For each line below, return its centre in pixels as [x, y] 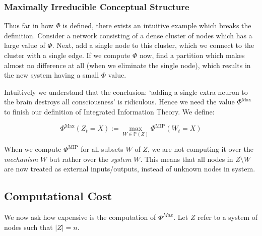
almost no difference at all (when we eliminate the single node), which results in [127, 65]
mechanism [21, 159]
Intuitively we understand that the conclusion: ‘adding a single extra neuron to [126, 92]
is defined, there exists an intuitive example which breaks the [157, 25]
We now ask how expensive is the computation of [80, 217]
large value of [25, 45]
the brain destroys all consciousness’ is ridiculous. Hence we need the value [119, 102]
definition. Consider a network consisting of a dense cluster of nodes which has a [128, 35]
